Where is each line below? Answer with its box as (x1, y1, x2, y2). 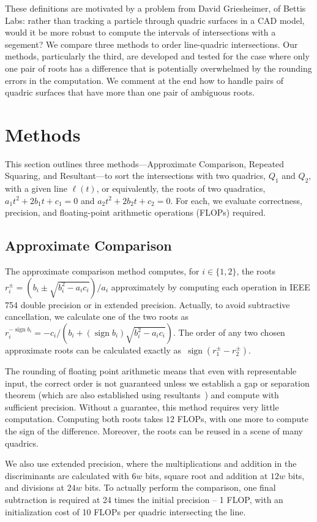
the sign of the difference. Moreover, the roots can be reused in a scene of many (5, 425, 303, 437)
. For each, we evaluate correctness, (170, 194, 302, 206)
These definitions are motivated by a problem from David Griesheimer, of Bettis (5, 2, 306, 14)
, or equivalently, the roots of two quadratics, (96, 182, 266, 195)
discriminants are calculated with (5, 469, 129, 482)
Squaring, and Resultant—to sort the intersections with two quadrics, (5, 169, 266, 182)
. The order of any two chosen (173, 326, 285, 339)
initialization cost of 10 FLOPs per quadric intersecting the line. (5, 505, 246, 518)
